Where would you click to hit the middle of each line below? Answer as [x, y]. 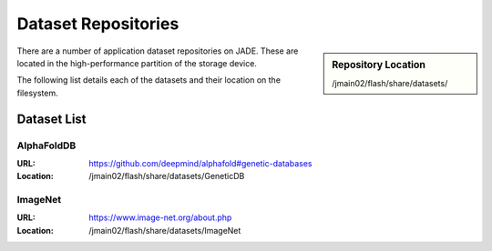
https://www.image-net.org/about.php [160, 217]
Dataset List [51, 119]
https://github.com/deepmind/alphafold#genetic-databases [200, 163]
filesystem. [37, 93]
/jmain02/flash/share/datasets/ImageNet [165, 230]
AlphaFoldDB [46, 146]
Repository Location [379, 65]
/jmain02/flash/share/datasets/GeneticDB [167, 176]
